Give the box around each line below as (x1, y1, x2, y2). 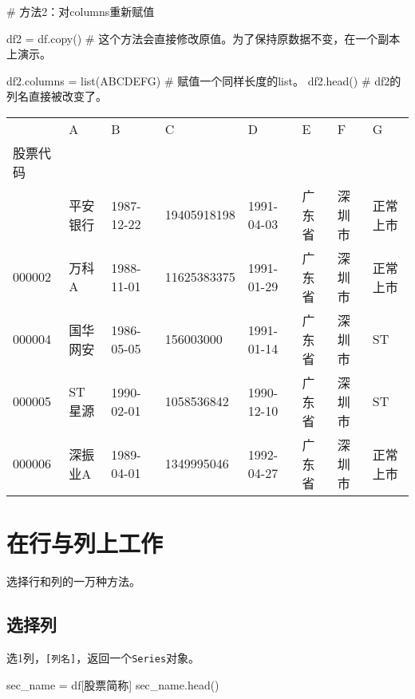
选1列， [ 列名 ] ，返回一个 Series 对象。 (6, 649, 200, 665)
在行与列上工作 (6, 527, 164, 559)
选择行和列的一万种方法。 (6, 573, 140, 590)
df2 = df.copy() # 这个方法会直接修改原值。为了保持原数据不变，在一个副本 (6, 30, 401, 46)
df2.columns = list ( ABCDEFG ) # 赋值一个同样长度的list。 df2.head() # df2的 (6, 72, 401, 89)
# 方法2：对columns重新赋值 (6, 3, 155, 19)
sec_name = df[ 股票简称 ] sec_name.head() (6, 676, 219, 693)
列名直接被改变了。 (6, 88, 107, 105)
